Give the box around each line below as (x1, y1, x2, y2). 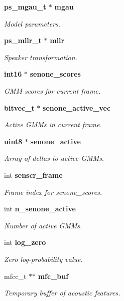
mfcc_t (4, 270, 27, 281)
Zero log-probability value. (4, 253, 83, 264)
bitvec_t (4, 102, 35, 113)
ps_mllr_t (4, 35, 42, 46)
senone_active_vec (43, 102, 111, 113)
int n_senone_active (4, 203, 76, 214)
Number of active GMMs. (4, 220, 82, 230)
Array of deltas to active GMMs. (4, 153, 104, 163)
